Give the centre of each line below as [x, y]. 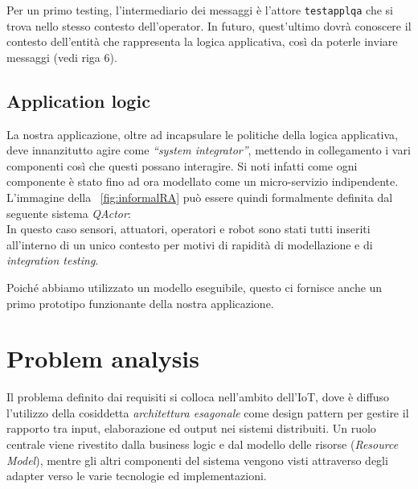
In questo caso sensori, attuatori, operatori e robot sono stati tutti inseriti [189, 229]
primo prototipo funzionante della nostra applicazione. [140, 303]
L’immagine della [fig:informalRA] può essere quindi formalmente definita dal [200, 197]
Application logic [78, 100]
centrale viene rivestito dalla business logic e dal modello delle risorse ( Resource [203, 444]
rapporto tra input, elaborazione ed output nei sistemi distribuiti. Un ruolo [191, 428]
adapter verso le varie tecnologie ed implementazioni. [137, 476]
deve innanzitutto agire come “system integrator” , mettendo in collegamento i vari [209, 150]
